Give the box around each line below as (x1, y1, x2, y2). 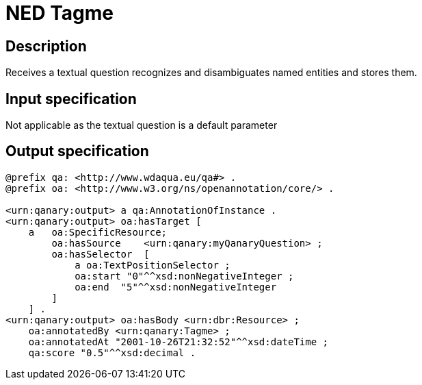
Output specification (5, 142, 149, 160)
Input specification (5, 90, 137, 108)
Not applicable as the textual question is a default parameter (5, 119, 278, 132)
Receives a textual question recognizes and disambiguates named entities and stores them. (5, 66, 417, 79)
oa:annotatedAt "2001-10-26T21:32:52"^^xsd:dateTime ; (28, 336, 329, 347)
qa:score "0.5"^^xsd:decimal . (28, 347, 196, 358)
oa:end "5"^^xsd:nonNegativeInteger (75, 281, 277, 293)
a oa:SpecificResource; (28, 226, 168, 238)
